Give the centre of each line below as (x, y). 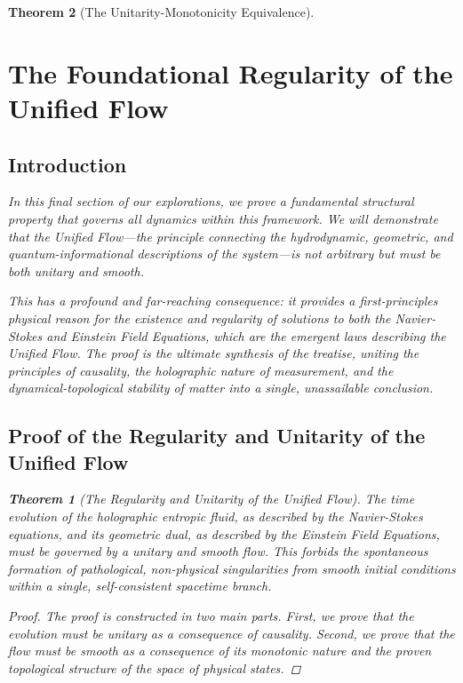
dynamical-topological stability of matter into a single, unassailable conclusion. (221, 388)
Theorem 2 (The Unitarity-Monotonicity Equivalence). (161, 12)
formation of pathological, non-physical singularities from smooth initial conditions (232, 568)
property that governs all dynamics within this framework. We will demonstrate (223, 218)
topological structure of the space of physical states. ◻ (155, 667)
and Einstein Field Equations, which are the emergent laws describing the (246, 335)
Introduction (68, 164)
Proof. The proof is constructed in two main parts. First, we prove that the (211, 616)
